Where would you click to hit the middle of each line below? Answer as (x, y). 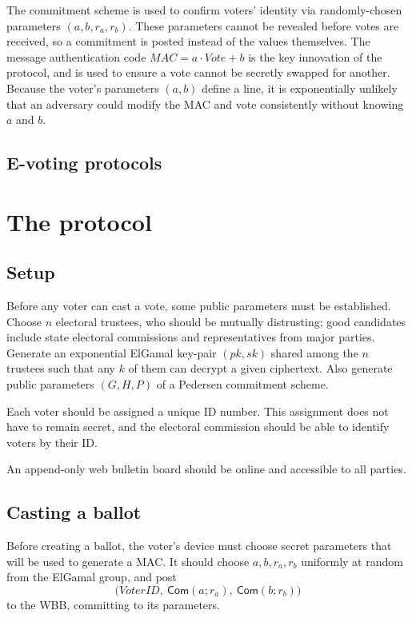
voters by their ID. (52, 442)
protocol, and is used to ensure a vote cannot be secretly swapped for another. (198, 72)
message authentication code (76, 56)
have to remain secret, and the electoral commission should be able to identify (198, 427)
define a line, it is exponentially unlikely (300, 88)
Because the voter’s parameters (83, 88)
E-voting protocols (84, 163)
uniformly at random (352, 561)
